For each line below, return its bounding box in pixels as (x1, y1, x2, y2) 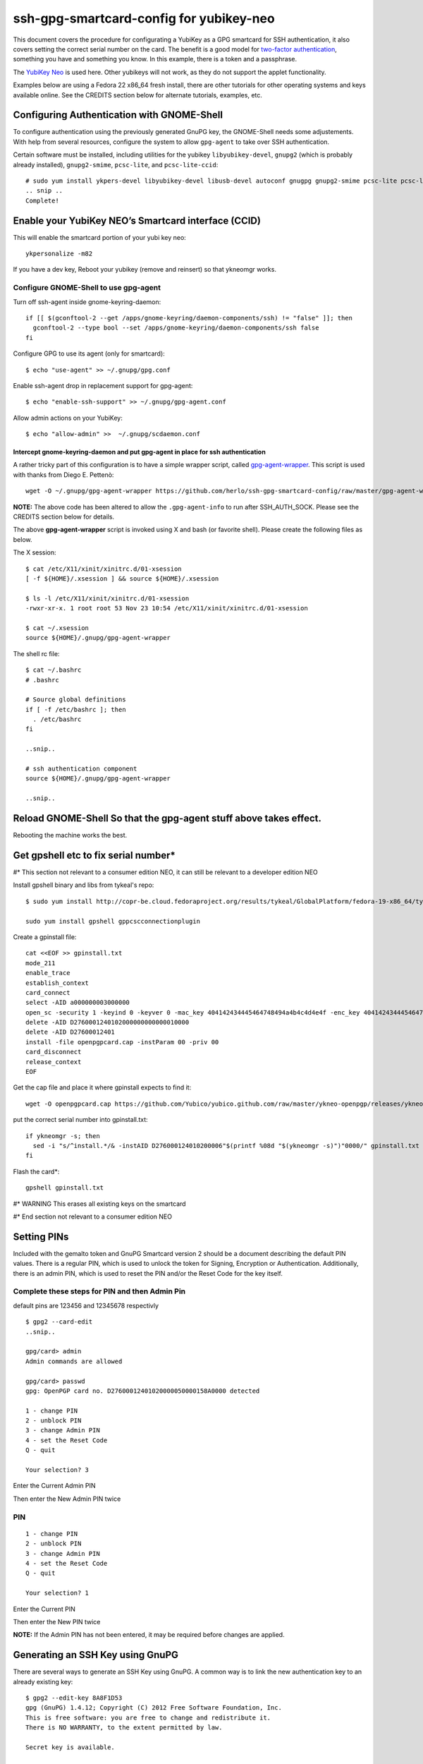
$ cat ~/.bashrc (25, 666, 82, 674)
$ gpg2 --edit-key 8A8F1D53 (25, 1693, 123, 1702)
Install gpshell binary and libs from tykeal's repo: (13, 881, 154, 889)
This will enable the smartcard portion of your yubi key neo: (13, 233, 186, 241)
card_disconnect (25, 1048, 82, 1056)
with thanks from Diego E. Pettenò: (13, 470, 114, 479)
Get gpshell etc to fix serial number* (13, 849, 176, 861)
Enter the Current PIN (13, 1605, 75, 1613)
